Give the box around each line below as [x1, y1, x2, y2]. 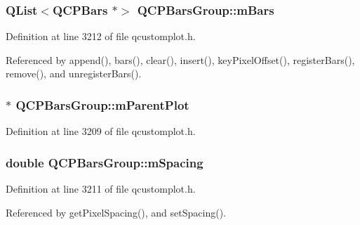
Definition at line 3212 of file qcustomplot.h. [6, 29, 196, 44]
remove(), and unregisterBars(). [6, 66, 142, 81]
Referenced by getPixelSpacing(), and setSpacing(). [6, 205, 226, 219]
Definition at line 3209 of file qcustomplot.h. [6, 124, 196, 139]
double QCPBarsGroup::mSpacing [6, 153, 204, 171]
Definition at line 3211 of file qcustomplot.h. [6, 181, 196, 196]
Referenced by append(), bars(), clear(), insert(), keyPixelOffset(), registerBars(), [6, 52, 355, 67]
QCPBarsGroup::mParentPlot [15, 96, 189, 113]
